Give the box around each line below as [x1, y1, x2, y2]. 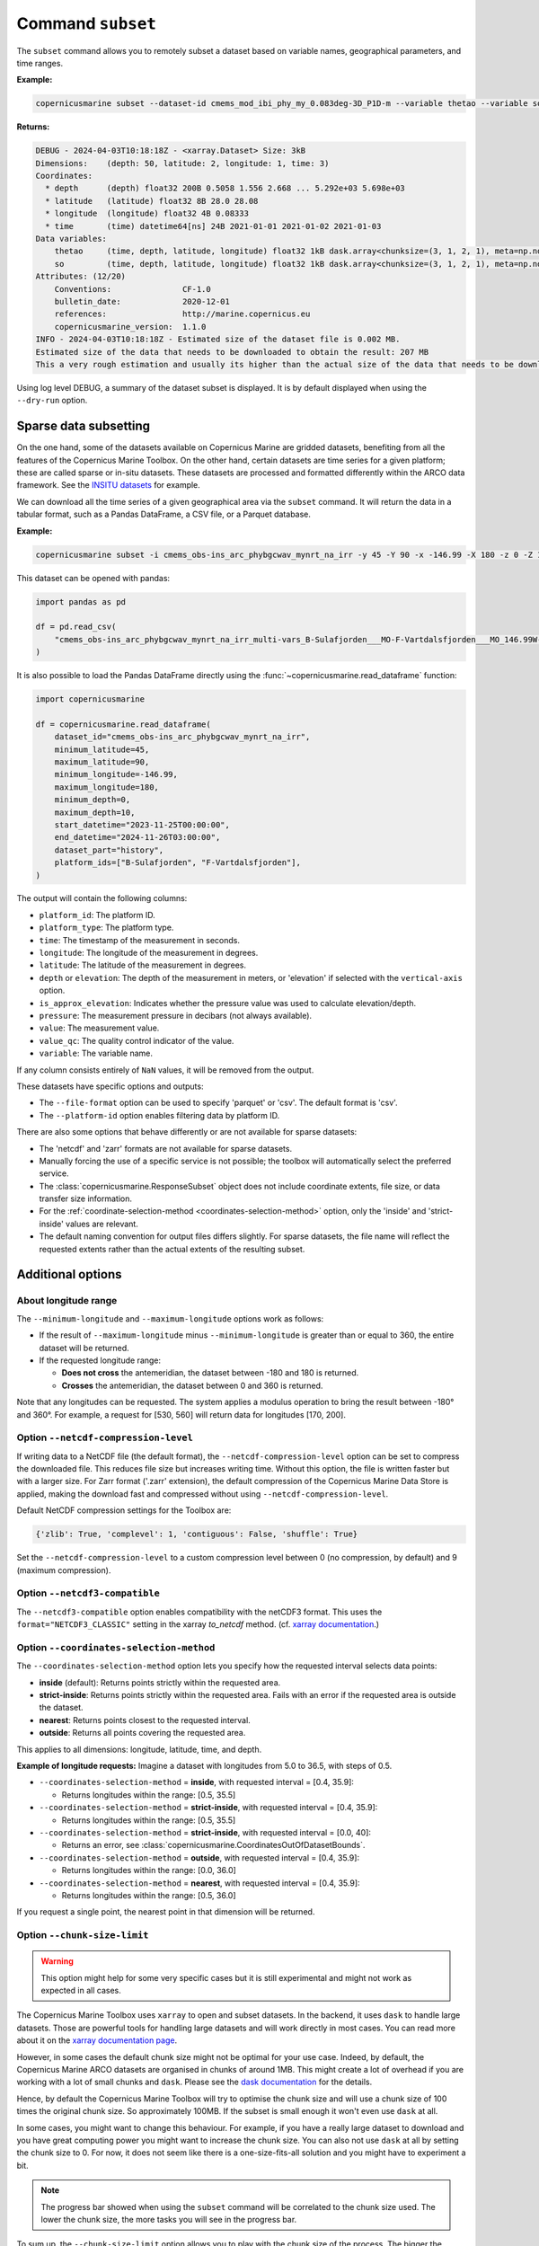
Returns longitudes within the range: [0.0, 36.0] [61, 1865, 237, 1876]
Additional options [16, 1267, 122, 1282]
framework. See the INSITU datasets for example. [16, 480, 201, 491]
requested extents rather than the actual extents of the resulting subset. [39, 1243, 305, 1254]
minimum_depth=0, [54, 795, 131, 805]
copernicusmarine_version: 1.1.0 [54, 322, 207, 332]
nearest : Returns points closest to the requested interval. [39, 1714, 251, 1725]
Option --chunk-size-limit [16, 1929, 149, 1941]
